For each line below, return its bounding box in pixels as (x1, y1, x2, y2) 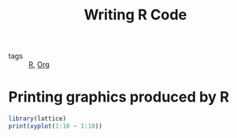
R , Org (28, 60, 50, 69)
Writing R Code (83, 6, 188, 24)
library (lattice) (8, 115, 67, 123)
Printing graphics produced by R (8, 88, 230, 107)
